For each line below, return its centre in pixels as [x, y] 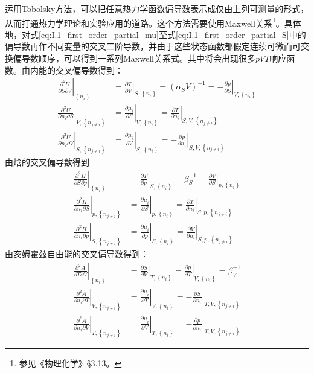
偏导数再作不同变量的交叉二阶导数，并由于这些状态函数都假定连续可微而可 [153, 46]
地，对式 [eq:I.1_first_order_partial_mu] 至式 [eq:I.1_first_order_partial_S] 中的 [155, 34]
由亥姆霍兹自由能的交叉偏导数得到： [77, 254]
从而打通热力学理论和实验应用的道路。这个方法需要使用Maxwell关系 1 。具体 [153, 22]
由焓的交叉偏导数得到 [47, 161]
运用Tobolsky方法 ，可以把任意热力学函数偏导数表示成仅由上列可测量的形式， [157, 8]
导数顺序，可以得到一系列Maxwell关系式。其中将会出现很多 [138, 58]
